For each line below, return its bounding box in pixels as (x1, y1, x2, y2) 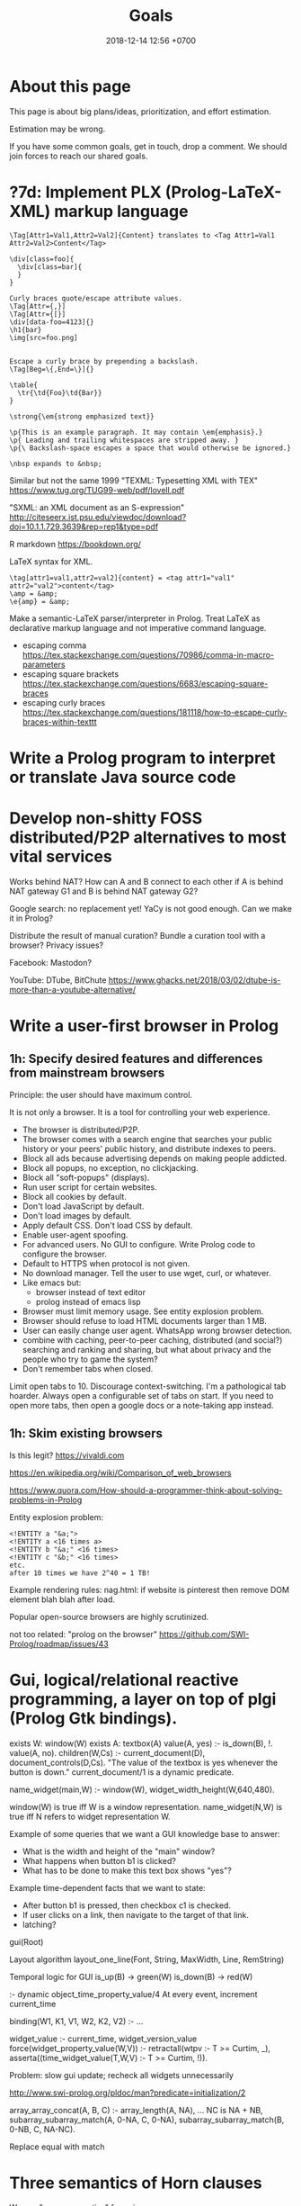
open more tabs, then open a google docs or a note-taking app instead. (9, 1400, 274, 1410)
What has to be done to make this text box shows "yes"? (22, 1865, 232, 1876)
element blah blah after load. (9, 1594, 115, 1605)
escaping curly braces (22, 697, 106, 707)
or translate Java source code (9, 767, 236, 788)
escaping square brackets (22, 668, 120, 680)
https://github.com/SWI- (158, 1628, 250, 1639)
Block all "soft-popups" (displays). (22, 1172, 150, 1183)
